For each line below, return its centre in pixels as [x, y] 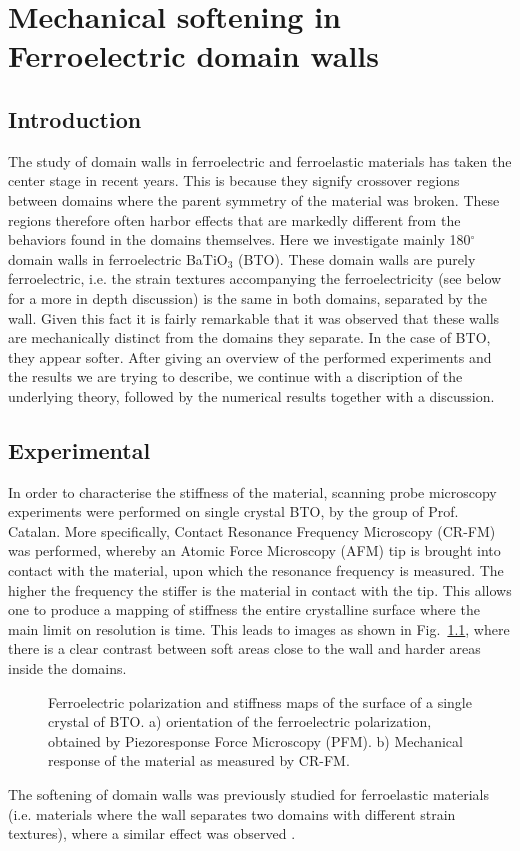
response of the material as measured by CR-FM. [199, 760]
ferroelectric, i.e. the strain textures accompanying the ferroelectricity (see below [255, 278]
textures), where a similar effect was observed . [152, 833]
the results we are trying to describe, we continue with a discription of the [235, 376]
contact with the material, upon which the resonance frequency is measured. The [256, 570]
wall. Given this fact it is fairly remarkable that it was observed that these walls [254, 317]
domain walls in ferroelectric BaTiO [118, 258]
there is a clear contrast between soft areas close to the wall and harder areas [244, 648]
